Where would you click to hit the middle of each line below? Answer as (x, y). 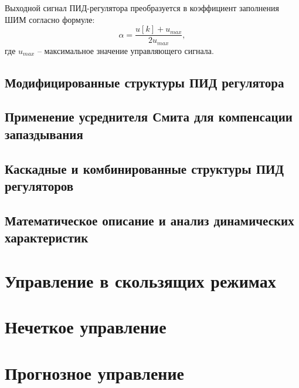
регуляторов (39, 186)
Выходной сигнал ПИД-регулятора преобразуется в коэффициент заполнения (142, 8)
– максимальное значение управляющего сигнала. (125, 50)
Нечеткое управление (86, 327)
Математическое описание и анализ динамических (149, 220)
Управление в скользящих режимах (140, 280)
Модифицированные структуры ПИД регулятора (145, 82)
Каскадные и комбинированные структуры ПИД (144, 168)
